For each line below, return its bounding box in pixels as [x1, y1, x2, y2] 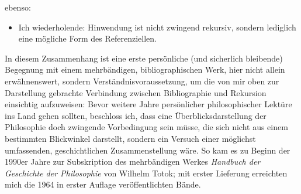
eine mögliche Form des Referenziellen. [18, 32, 157, 45]
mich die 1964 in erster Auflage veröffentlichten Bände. [5, 178, 201, 190]
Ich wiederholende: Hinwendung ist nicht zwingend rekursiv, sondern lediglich [18, 21, 296, 33]
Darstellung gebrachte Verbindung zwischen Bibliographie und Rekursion [5, 86, 267, 98]
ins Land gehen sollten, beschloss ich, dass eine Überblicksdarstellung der [5, 109, 267, 121]
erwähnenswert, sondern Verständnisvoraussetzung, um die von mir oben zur [5, 74, 279, 87]
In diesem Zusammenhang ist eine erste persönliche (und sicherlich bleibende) [5, 52, 283, 64]
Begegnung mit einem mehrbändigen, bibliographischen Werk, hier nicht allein [5, 63, 285, 76]
